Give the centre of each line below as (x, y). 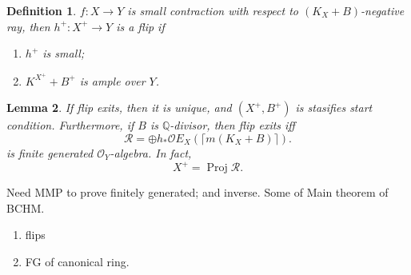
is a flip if (140, 26)
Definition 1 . (42, 10)
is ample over (112, 80)
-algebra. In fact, (151, 153)
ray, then (28, 26)
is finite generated (50, 153)
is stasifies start (334, 108)
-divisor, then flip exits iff (232, 125)
